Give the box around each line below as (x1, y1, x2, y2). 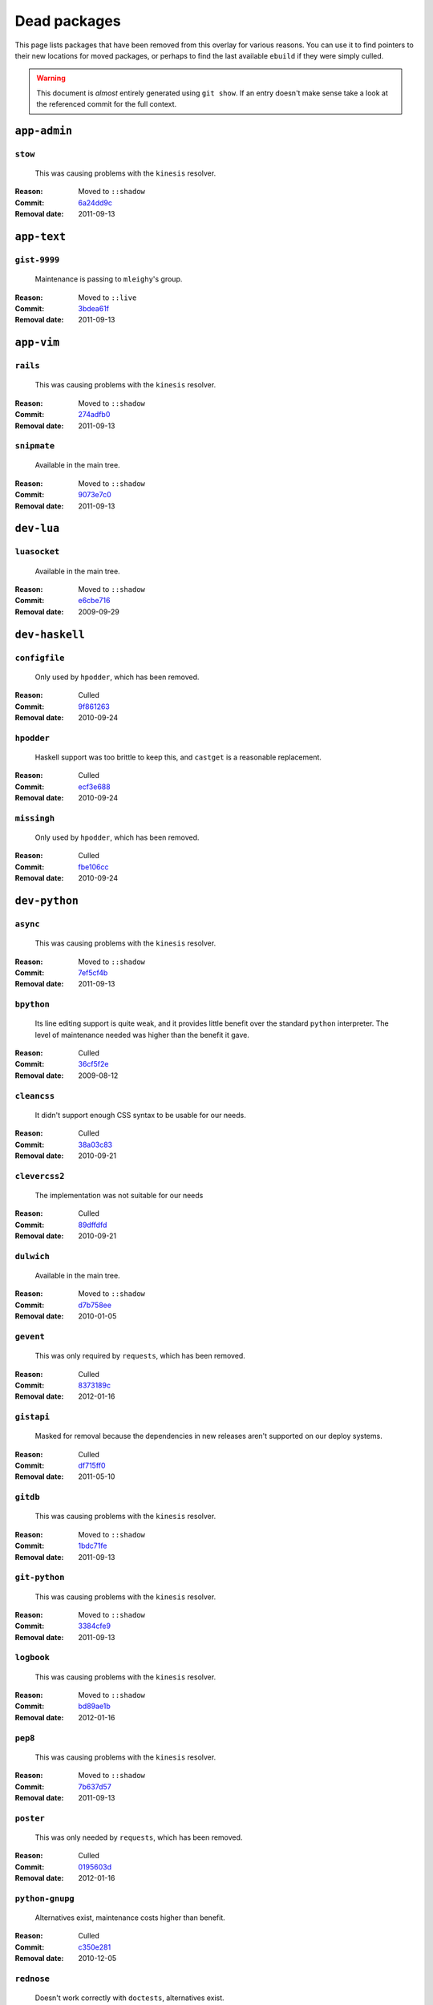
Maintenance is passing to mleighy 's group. (34, 274, 183, 284)
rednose (14, 1973, 50, 1984)
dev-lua (14, 522, 60, 535)
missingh (14, 812, 55, 824)
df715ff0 (78, 1460, 106, 1471)
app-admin (14, 124, 72, 137)
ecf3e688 (78, 782, 111, 792)
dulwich (14, 1251, 50, 1262)
